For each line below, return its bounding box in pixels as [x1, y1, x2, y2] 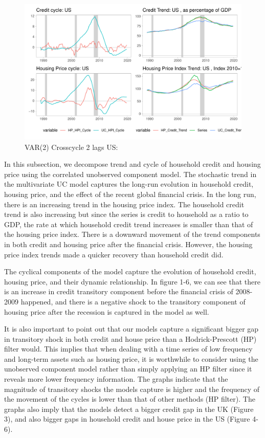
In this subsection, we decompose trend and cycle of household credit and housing [4, 159, 261, 169]
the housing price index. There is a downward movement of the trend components [4, 229, 260, 239]
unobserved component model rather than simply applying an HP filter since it [4, 363, 252, 374]
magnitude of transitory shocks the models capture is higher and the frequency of [4, 383, 260, 394]
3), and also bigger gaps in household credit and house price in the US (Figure [4, 413, 250, 424]
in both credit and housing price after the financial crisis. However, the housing [4, 238, 253, 249]
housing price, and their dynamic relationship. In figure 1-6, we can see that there [4, 276, 260, 287]
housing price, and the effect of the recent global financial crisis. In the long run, [4, 188, 256, 199]
